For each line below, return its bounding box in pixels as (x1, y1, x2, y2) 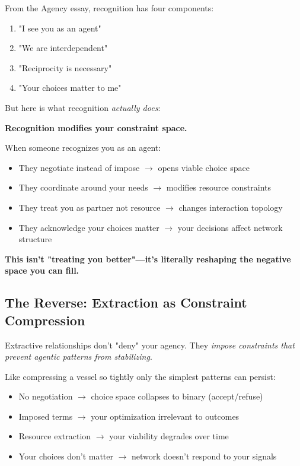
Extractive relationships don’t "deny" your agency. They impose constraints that (5, 338, 295, 351)
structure (18, 233, 52, 245)
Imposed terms (18, 410, 73, 422)
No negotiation (18, 390, 73, 402)
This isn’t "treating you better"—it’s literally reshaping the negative (5, 252, 291, 265)
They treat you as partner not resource (18, 201, 161, 213)
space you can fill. (5, 264, 79, 277)
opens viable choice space (158, 161, 250, 173)
